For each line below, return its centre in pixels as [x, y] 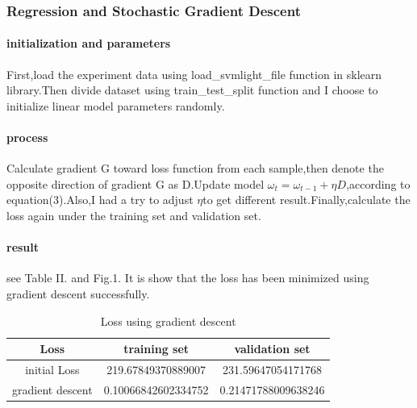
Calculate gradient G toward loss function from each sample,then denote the [195, 168]
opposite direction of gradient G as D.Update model [136, 183]
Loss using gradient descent [168, 321]
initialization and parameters [89, 43]
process [27, 137]
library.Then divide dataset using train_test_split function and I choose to [192, 90]
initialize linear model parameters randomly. [116, 105]
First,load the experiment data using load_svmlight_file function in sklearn [194, 74]
